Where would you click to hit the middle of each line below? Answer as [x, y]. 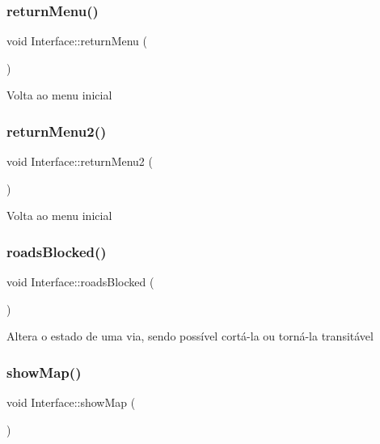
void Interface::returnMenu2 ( [80, 161]
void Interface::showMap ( [71, 402]
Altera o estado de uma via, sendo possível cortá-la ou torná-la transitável [190, 336]
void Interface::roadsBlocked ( [80, 282]
